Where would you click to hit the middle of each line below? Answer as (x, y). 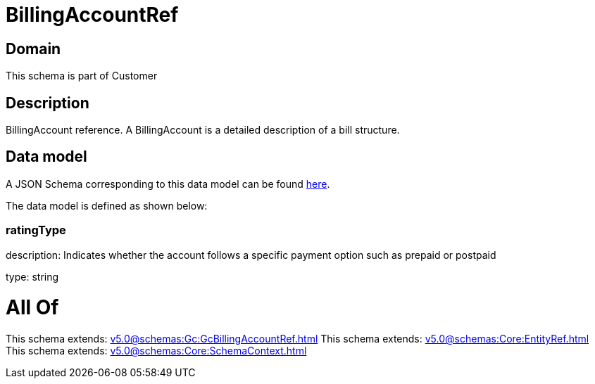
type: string (32, 276)
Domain (33, 49)
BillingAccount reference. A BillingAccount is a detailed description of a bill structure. (203, 130)
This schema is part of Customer (82, 76)
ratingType (36, 230)
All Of (32, 308)
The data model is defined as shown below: (107, 205)
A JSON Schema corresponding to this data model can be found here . (168, 184)
